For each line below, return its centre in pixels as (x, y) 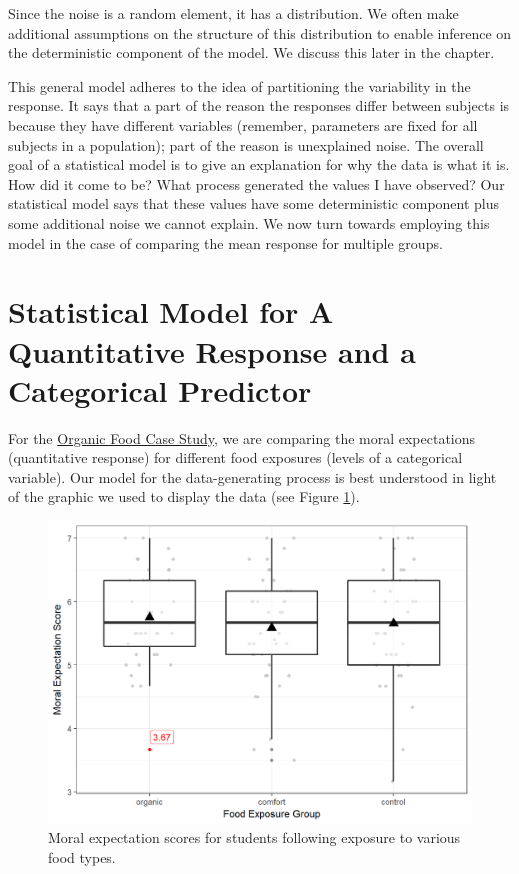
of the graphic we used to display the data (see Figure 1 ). (184, 496)
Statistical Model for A (171, 311)
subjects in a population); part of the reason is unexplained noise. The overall (246, 144)
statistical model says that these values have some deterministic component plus (254, 203)
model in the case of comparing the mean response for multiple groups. (225, 242)
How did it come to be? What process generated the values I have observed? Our (256, 183)
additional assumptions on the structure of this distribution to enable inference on (260, 32)
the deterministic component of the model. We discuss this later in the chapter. (251, 52)
